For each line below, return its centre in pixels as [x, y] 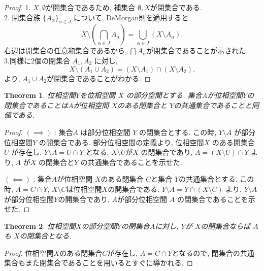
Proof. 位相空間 [29, 252]
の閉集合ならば [226, 226]
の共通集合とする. [208, 179]
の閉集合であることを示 [216, 199]
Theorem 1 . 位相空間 [40, 95]
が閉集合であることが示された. [197, 50]
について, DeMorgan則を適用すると [131, 17]
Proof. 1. [18, 7]
